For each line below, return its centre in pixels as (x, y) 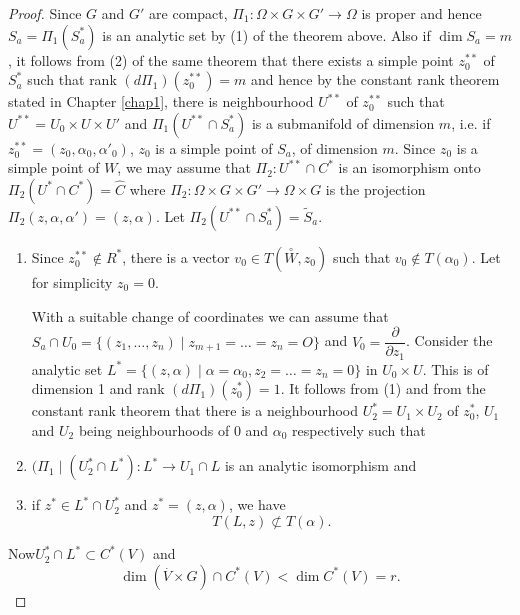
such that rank (72, 79)
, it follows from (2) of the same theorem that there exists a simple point (231, 59)
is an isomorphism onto (409, 167)
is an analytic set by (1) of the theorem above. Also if (266, 34)
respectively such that (359, 429)
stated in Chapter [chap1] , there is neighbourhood (161, 101)
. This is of (455, 368)
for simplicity (72, 281)
